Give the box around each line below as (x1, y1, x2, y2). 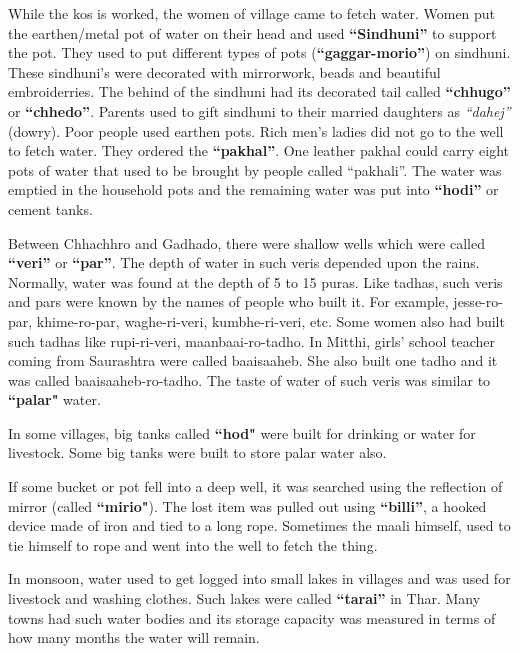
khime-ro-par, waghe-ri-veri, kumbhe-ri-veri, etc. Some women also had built (36, 310, 505, 331)
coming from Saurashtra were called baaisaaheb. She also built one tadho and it (8, 350, 498, 371)
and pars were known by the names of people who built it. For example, (8, 291, 449, 312)
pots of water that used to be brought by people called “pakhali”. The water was (8, 159, 502, 180)
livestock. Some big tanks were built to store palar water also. (8, 442, 387, 463)
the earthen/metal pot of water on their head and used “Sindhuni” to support (8, 22, 497, 43)
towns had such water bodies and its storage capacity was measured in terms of (8, 607, 496, 628)
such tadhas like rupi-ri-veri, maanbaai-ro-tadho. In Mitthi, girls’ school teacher (8, 330, 496, 351)
